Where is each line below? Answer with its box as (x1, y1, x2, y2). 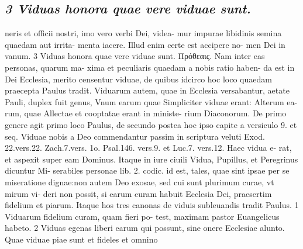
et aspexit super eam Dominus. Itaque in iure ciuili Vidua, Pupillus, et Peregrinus (5, 153, 298, 165)
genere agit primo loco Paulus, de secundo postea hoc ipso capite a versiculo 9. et (5, 118, 297, 130)
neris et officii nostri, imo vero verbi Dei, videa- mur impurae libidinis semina (5, 27, 282, 39)
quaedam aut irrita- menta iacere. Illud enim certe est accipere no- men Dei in (5, 38, 285, 50)
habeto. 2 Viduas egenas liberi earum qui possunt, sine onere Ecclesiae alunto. (5, 222, 285, 234)
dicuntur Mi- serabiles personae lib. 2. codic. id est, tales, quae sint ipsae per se (5, 164, 290, 177)
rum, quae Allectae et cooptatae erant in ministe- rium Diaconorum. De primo (5, 107, 287, 119)
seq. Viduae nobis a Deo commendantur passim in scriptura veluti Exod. (5, 130, 266, 142)
